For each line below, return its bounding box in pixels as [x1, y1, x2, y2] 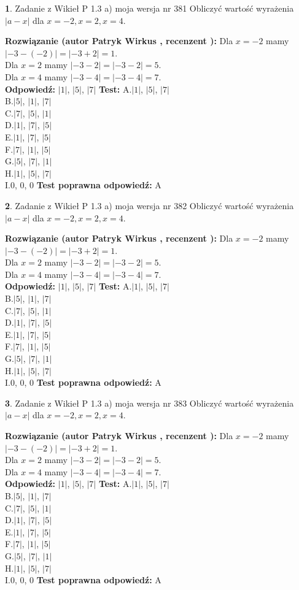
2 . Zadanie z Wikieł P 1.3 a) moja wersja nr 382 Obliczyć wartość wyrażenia [5, 199, 294, 212]
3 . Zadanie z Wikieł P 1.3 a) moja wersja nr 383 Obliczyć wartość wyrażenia [5, 396, 294, 409]
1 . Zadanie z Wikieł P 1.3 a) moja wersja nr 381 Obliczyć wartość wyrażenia [5, 2, 294, 14]
